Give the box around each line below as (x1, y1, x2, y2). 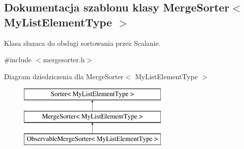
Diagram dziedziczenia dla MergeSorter (4, 71, 123, 81)
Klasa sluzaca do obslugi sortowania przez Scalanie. (4, 37, 161, 48)
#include (4, 54, 32, 65)
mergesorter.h (43, 54, 85, 65)
